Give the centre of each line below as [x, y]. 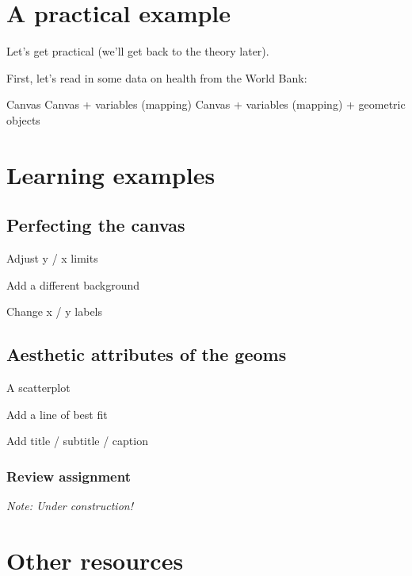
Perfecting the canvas [96, 225]
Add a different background [73, 284]
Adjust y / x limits [52, 258]
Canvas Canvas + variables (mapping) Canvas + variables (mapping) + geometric [206, 104]
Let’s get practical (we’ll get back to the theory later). [138, 51]
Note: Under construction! [70, 506]
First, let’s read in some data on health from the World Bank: [157, 77]
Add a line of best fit [57, 414]
